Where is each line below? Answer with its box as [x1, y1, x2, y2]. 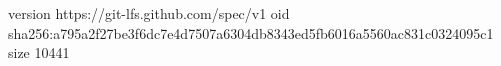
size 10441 [8, 42, 70, 63]
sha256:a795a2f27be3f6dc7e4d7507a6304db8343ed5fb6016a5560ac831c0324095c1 [8, 22, 494, 43]
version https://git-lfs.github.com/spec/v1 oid [8, 3, 290, 23]
